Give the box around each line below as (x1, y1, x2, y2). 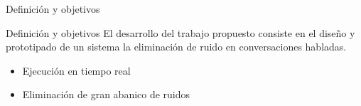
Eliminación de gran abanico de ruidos (22, 87, 190, 102)
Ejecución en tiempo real (22, 63, 131, 78)
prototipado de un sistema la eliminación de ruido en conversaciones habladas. (6, 39, 347, 54)
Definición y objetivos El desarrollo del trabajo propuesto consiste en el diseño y (6, 25, 355, 40)
